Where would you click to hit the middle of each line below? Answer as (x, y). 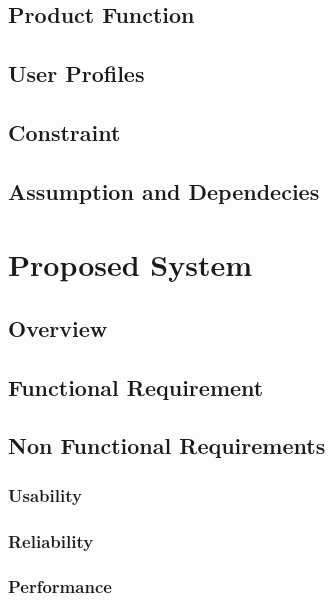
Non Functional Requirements (167, 445)
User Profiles (76, 73)
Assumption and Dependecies (164, 190)
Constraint (64, 131)
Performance (60, 586)
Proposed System (130, 264)
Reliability (51, 540)
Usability (45, 494)
